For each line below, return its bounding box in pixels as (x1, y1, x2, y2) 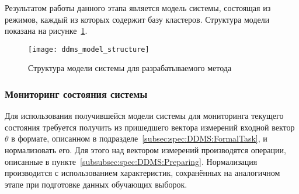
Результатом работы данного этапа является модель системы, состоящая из (5, 2, 271, 13)
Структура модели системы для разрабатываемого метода (28, 62, 232, 74)
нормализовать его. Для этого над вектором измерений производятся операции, (5, 144, 286, 156)
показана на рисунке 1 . (5, 24, 88, 37)
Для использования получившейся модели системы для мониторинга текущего (5, 110, 284, 122)
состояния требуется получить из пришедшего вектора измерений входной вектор (5, 121, 295, 133)
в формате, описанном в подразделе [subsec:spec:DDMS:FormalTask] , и (11, 132, 267, 144)
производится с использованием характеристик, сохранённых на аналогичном (5, 167, 280, 179)
